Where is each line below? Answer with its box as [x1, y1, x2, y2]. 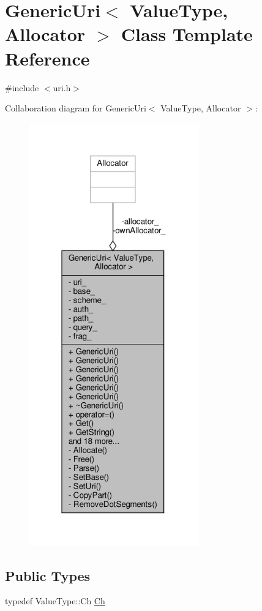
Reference [5, 45, 90, 70]
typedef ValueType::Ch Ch [5, 594, 105, 607]
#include [5, 81, 39, 94]
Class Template [121, 21, 253, 47]
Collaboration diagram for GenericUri [5, 102, 146, 114]
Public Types [5, 566, 91, 585]
